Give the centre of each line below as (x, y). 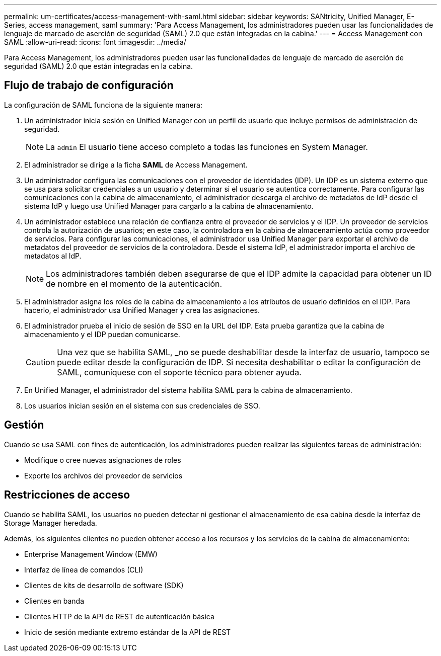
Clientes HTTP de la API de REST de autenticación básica (119, 616)
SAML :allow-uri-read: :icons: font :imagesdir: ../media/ (95, 42)
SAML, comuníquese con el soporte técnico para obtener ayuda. (179, 372)
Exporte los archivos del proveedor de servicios (103, 475)
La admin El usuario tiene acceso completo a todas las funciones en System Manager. (207, 147)
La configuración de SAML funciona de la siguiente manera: (103, 105)
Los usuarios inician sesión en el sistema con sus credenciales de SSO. (142, 405)
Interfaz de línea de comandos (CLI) (84, 569)
